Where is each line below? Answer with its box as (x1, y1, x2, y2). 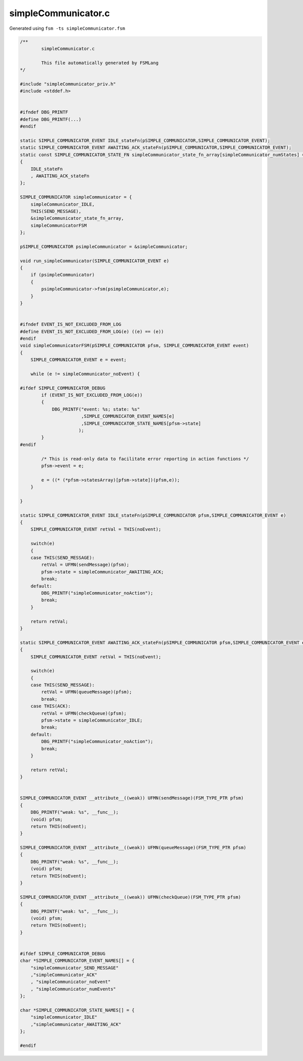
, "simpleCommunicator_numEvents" (30, 986, 116, 992)
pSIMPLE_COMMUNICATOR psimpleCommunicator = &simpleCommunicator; (20, 244, 188, 250)
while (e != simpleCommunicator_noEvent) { (30, 371, 140, 376)
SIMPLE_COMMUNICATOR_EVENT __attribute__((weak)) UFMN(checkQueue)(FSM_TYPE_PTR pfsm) (20, 894, 241, 900)
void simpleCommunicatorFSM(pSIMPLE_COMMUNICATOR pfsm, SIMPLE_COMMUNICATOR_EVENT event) (20, 343, 249, 349)
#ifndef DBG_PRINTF (20, 109, 68, 115)
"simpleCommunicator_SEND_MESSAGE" (30, 965, 119, 971)
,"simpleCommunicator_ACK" (30, 972, 98, 978)
